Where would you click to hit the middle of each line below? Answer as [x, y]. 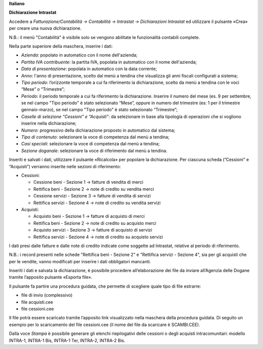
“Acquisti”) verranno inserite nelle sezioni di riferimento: [65, 166]
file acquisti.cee [37, 302]
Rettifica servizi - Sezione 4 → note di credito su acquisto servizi [98, 237]
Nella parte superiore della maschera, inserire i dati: [61, 46]
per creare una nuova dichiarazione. [45, 28]
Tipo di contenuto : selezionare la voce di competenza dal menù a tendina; [95, 137]
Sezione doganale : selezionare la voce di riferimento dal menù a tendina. [94, 151]
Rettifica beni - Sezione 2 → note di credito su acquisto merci [95, 223]
